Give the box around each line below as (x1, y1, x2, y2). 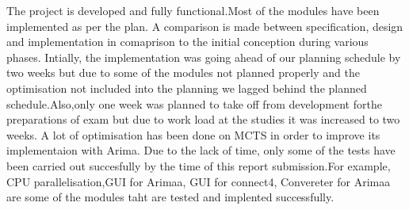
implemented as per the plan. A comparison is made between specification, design (6, 17, 403, 34)
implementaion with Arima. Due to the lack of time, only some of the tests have (6, 142, 396, 158)
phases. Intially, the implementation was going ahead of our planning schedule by (6, 48, 401, 65)
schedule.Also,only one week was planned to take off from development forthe (6, 95, 382, 112)
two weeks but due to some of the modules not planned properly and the (6, 64, 360, 81)
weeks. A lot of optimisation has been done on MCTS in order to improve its (6, 126, 380, 143)
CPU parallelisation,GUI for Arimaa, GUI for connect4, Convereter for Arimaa (6, 173, 391, 189)
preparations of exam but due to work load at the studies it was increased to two (6, 111, 400, 128)
